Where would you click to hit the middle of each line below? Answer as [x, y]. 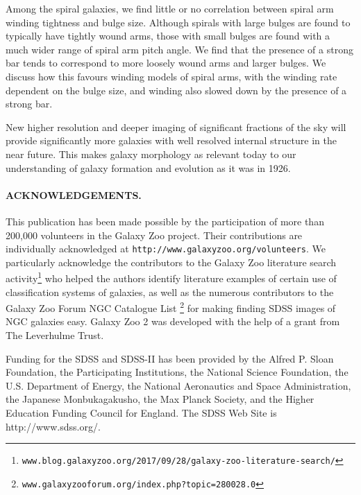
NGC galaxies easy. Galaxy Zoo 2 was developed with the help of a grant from [173, 321]
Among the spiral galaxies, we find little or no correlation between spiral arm [170, 8]
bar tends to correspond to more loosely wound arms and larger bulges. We [166, 63]
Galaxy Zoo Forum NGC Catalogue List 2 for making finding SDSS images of [171, 307]
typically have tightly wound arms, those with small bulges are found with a [168, 36]
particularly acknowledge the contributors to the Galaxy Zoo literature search [171, 262]
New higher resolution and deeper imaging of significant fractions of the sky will [176, 127]
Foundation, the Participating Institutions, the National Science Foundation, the [177, 372]
